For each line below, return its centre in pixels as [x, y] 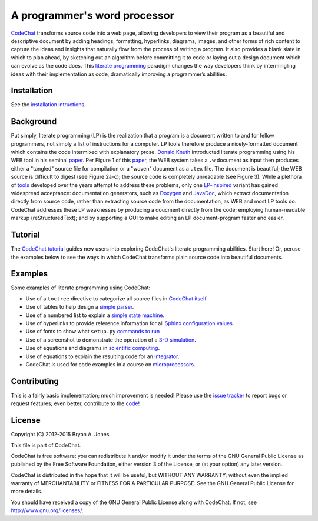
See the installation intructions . [48, 105]
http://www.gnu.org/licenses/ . [47, 510]
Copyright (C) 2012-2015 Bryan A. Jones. [61, 435]
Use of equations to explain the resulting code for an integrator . [102, 356]
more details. [27, 492]
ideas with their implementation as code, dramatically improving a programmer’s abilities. [119, 74]
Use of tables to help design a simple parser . [80, 307]
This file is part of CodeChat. [46, 445]
